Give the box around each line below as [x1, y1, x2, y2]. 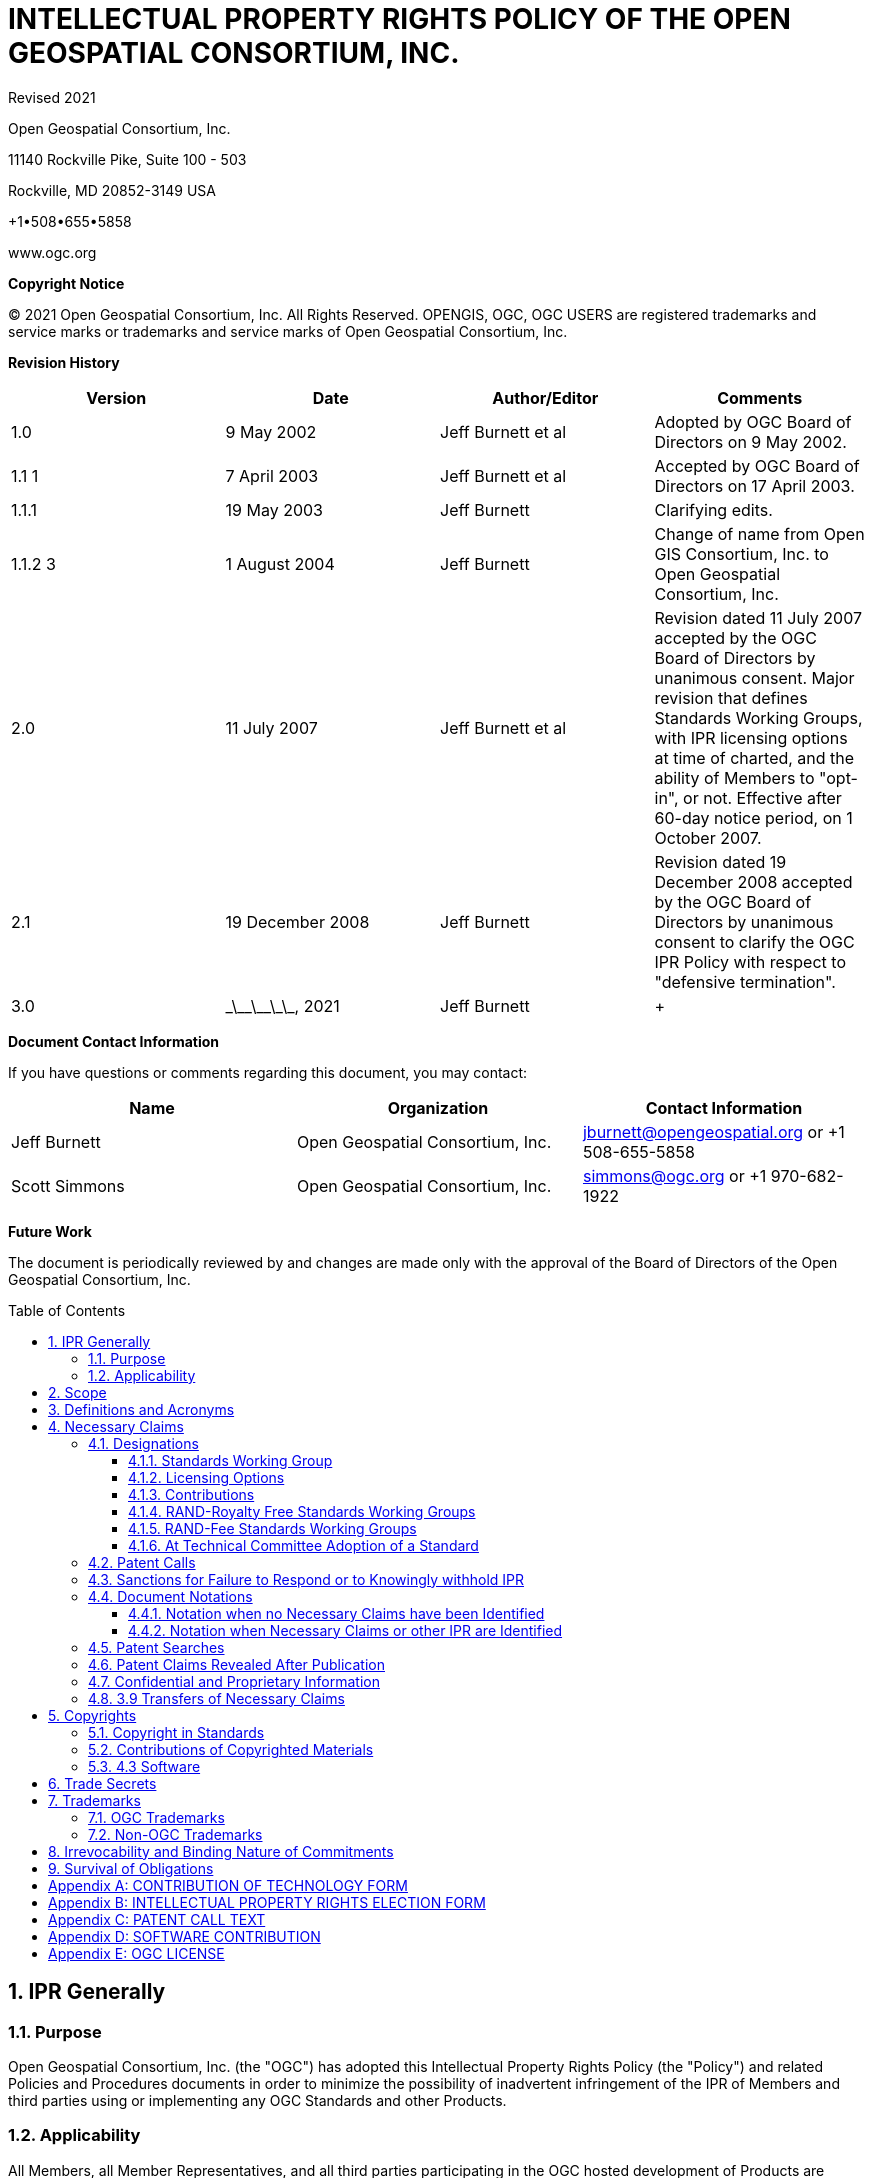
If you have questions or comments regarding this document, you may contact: [8, 1063, 528, 1081]
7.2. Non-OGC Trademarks [88, 1825, 263, 1843]
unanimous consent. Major [654, 667, 855, 688]
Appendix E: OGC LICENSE [48, 1944, 225, 1962]
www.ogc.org [8, 243, 97, 261]
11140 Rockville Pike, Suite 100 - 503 [8, 150, 247, 168]
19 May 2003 [225, 499, 323, 520]
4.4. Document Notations [88, 1587, 253, 1605]
